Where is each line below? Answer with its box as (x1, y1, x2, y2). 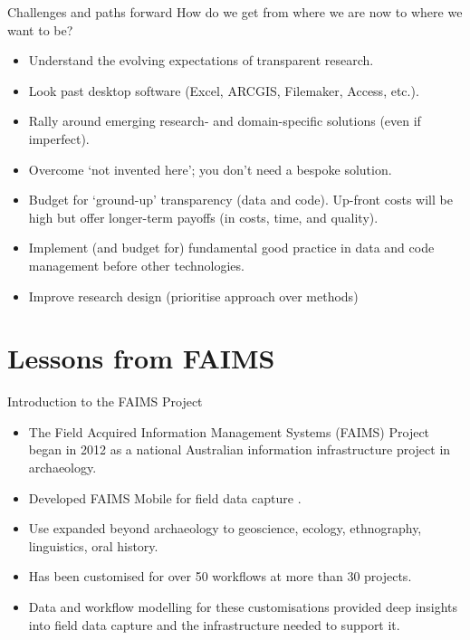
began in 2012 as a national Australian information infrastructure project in (28, 440, 451, 459)
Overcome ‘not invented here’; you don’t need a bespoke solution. (28, 159, 392, 178)
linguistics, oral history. (28, 536, 158, 555)
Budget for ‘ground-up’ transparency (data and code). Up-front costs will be (28, 190, 453, 209)
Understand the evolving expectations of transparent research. (28, 51, 374, 70)
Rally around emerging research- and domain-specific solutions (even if (28, 111, 421, 130)
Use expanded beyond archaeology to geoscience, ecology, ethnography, (28, 519, 422, 538)
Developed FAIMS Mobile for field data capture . (28, 488, 302, 507)
